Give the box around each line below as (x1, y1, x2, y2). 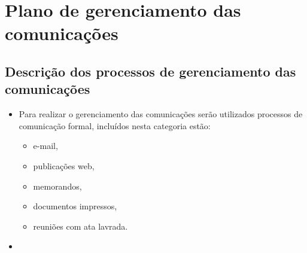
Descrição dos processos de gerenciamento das (5, 62, 296, 80)
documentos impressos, (33, 200, 117, 212)
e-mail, (33, 139, 58, 152)
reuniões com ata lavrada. (33, 220, 128, 232)
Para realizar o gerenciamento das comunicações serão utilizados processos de (19, 108, 303, 120)
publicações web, (33, 159, 95, 172)
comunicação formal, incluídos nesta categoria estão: (19, 119, 211, 132)
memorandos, (33, 179, 82, 192)
